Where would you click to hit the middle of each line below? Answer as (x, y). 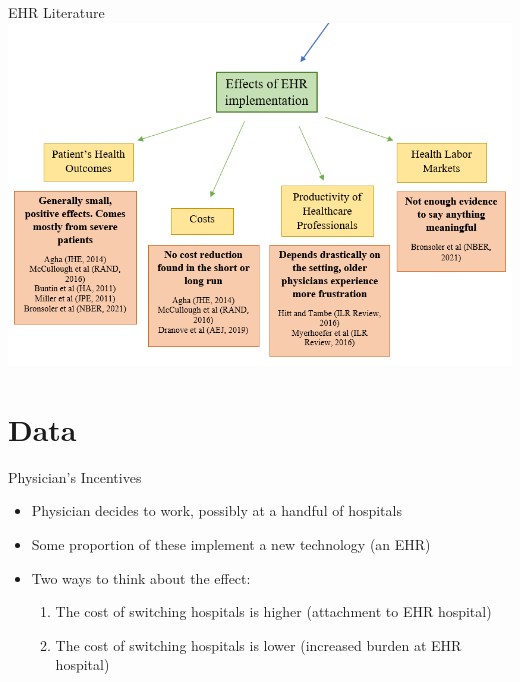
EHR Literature (56, 12)
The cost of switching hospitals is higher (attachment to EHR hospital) (273, 611)
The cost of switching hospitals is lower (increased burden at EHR (258, 644)
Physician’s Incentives (75, 476)
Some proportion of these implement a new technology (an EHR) (231, 544)
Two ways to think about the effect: (141, 577)
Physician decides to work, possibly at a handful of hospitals (216, 510)
